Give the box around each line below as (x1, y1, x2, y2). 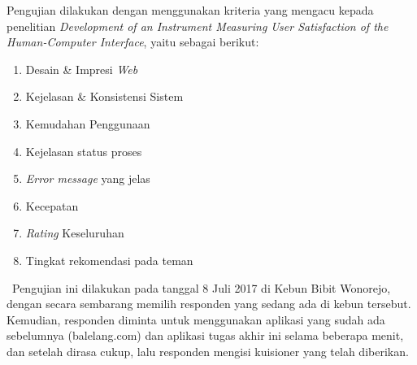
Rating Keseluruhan (25, 224, 124, 241)
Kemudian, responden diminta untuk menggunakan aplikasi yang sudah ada (7, 311, 385, 328)
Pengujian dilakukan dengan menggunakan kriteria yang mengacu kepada (7, 2, 374, 18)
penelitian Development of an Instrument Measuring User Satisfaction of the (7, 17, 389, 34)
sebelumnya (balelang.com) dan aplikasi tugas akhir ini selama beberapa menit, (7, 327, 404, 344)
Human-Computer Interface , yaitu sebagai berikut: (7, 33, 259, 50)
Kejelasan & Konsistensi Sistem (25, 88, 184, 105)
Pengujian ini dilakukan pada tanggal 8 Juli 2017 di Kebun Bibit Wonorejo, (11, 279, 391, 296)
